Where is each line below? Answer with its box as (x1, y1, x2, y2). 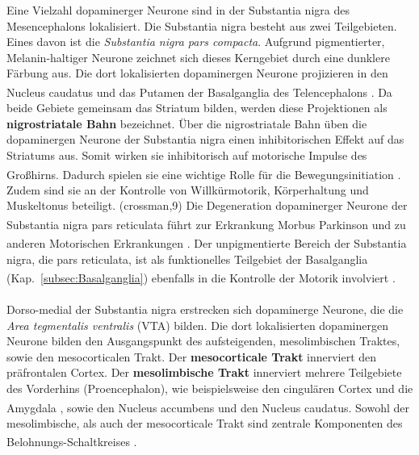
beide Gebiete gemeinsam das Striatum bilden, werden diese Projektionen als (6, 99, 388, 116)
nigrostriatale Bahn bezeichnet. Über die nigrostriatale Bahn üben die (6, 115, 367, 131)
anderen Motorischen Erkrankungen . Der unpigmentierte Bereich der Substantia (6, 234, 407, 251)
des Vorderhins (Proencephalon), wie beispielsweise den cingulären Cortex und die (6, 379, 413, 396)
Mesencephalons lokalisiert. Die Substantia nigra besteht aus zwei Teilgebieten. (6, 17, 397, 34)
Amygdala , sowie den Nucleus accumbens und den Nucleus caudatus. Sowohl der (6, 399, 409, 415)
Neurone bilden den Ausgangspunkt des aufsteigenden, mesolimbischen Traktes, (6, 332, 400, 349)
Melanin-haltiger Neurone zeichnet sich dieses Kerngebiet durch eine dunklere (6, 48, 390, 65)
